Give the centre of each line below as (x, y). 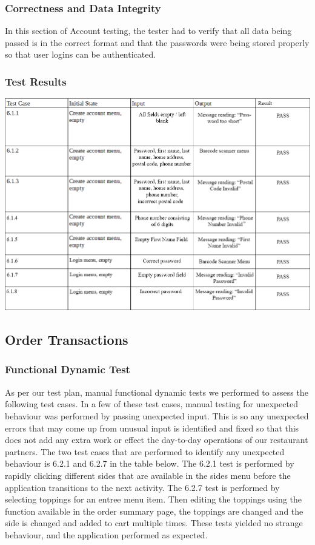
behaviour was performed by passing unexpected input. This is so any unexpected (157, 415)
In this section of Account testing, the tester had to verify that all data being (148, 31)
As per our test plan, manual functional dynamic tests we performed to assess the (157, 392)
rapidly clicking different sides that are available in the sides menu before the (148, 475)
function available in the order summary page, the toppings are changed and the (154, 511)
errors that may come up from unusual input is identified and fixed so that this (152, 428)
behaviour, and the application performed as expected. (106, 534)
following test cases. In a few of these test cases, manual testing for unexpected (151, 404)
